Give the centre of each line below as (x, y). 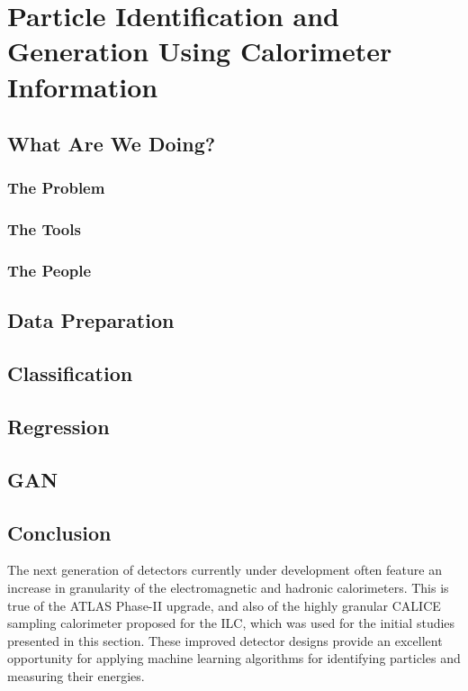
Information (83, 86)
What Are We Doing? (112, 144)
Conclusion (59, 532)
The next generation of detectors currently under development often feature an (225, 570)
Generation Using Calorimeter (200, 51)
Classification (70, 373)
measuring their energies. (76, 675)
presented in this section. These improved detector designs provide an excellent (225, 640)
